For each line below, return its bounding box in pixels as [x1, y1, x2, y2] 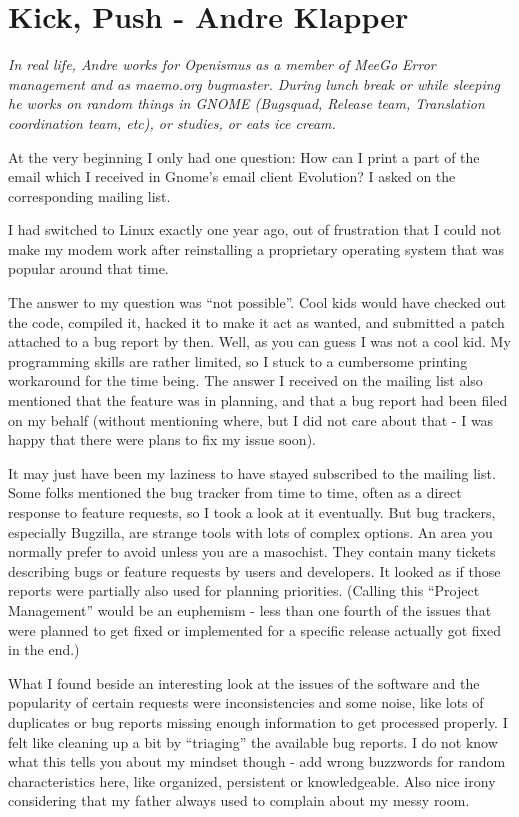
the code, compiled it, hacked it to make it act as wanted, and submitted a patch [8, 311, 505, 332]
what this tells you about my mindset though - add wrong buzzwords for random [8, 751, 506, 772]
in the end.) [8, 639, 80, 660]
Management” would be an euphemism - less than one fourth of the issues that [8, 599, 492, 620]
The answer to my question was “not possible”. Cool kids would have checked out [8, 292, 506, 313]
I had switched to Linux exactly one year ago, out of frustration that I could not [8, 219, 502, 240]
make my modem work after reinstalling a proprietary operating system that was [8, 238, 505, 259]
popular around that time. [8, 258, 169, 279]
